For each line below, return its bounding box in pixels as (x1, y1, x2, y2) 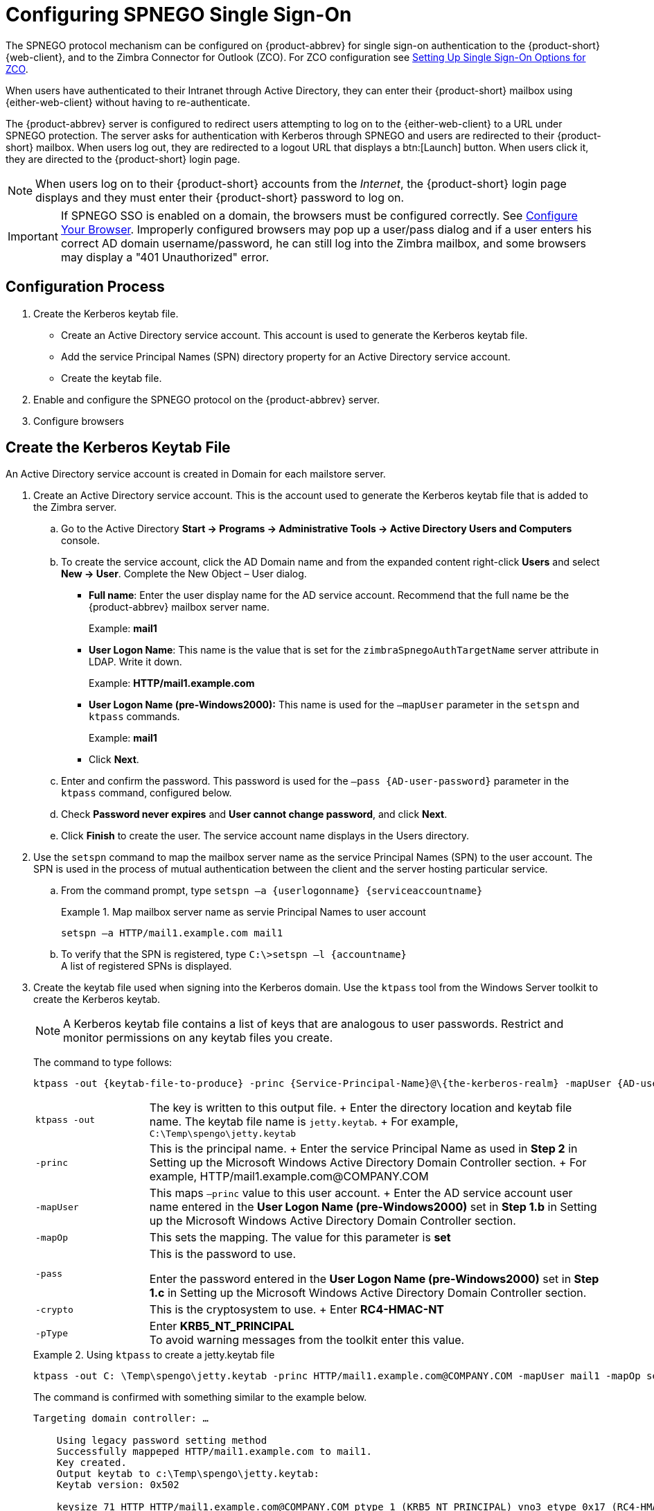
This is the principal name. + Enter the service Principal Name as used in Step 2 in (149, 1142, 578, 1156)
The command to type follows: (33, 1056, 173, 1069)
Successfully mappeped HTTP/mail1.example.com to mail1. (56, 1446, 372, 1458)
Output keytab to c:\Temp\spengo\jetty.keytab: (56, 1468, 320, 1480)
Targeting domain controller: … (33, 1413, 209, 1424)
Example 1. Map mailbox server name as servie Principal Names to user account (61, 906, 426, 918)
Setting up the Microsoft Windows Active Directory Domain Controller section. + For (149, 1155, 587, 1170)
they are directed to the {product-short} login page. (6, 152, 240, 165)
